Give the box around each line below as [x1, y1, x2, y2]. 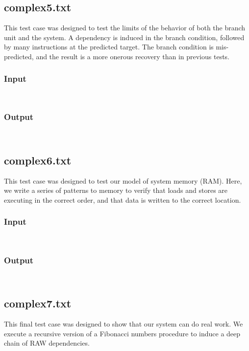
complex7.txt [4, 296, 72, 311]
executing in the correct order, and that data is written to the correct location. [4, 194, 241, 205]
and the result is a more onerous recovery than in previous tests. [36, 51, 229, 61]
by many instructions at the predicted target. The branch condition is [4, 42, 214, 52]
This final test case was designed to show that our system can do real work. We [4, 319, 243, 329]
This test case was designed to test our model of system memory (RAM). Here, [4, 175, 242, 186]
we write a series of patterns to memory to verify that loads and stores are [4, 185, 228, 195]
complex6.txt [4, 152, 72, 167]
